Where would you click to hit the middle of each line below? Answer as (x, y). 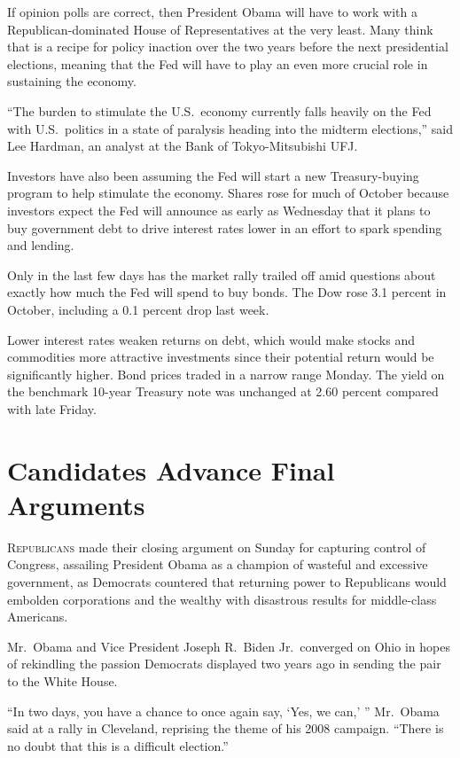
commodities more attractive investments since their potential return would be (221, 357)
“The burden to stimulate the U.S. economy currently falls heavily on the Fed (219, 110)
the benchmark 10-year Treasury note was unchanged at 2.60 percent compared (223, 391)
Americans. (38, 617)
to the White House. (62, 680)
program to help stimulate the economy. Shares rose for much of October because (228, 193)
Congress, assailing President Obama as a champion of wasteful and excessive (218, 564)
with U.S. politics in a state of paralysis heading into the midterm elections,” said (230, 128)
